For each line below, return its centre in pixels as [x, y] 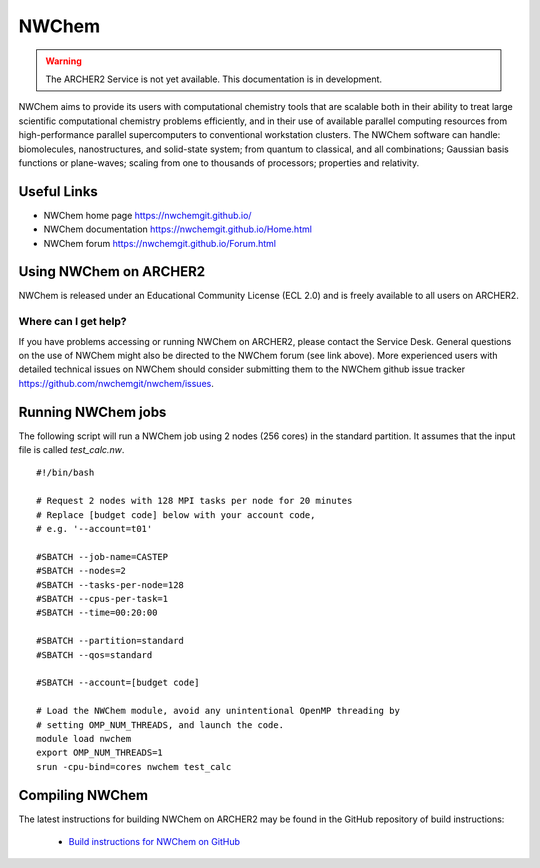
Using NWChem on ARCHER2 [112, 271]
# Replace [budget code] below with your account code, [176, 514]
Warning [63, 61]
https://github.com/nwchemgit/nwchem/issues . [116, 383]
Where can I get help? [72, 322]
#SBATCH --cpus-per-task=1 [102, 598]
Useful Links [58, 191]
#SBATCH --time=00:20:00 [97, 613]
